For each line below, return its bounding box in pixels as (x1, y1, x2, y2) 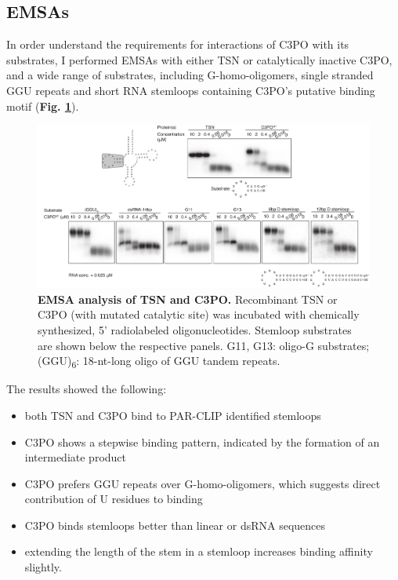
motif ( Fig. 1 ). (6, 97, 79, 114)
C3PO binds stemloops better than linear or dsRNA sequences (24, 516, 326, 533)
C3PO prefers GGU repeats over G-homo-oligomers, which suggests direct (24, 475, 381, 491)
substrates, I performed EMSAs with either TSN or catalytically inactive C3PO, (6, 51, 393, 67)
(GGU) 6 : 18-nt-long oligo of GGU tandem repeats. (38, 352, 280, 370)
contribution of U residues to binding (24, 491, 203, 507)
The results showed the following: (6, 381, 167, 397)
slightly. (24, 559, 62, 575)
